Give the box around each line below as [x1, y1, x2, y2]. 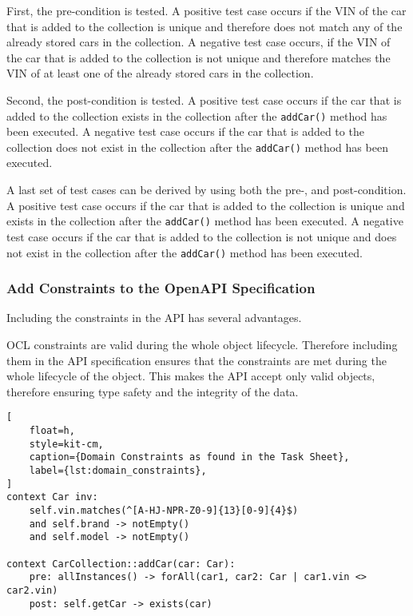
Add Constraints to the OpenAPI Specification [6, 278, 316, 298]
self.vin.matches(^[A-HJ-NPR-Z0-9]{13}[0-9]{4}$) [29, 504, 299, 516]
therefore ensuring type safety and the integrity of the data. [6, 383, 299, 399]
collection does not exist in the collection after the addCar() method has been [6, 138, 388, 155]
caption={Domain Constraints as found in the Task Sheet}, [29, 451, 350, 463]
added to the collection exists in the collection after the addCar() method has [6, 107, 387, 124]
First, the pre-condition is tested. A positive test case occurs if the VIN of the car [6, 2, 407, 18]
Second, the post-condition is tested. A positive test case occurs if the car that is [6, 91, 402, 108]
